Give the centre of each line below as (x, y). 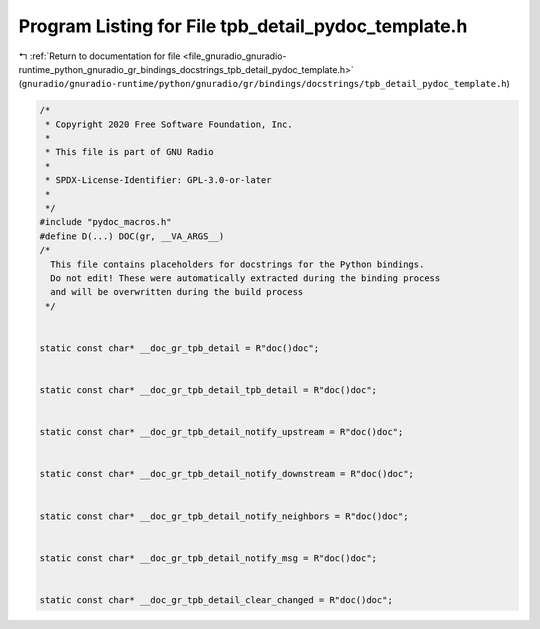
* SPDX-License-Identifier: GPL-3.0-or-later (158, 180)
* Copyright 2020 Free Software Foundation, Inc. (169, 124)
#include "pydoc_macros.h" (105, 222)
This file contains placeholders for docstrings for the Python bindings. (237, 264)
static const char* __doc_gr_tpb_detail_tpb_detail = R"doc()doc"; (208, 390)
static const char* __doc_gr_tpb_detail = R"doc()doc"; (179, 348)
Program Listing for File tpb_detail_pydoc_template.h (243, 26)
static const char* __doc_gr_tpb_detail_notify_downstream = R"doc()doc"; (227, 474)
